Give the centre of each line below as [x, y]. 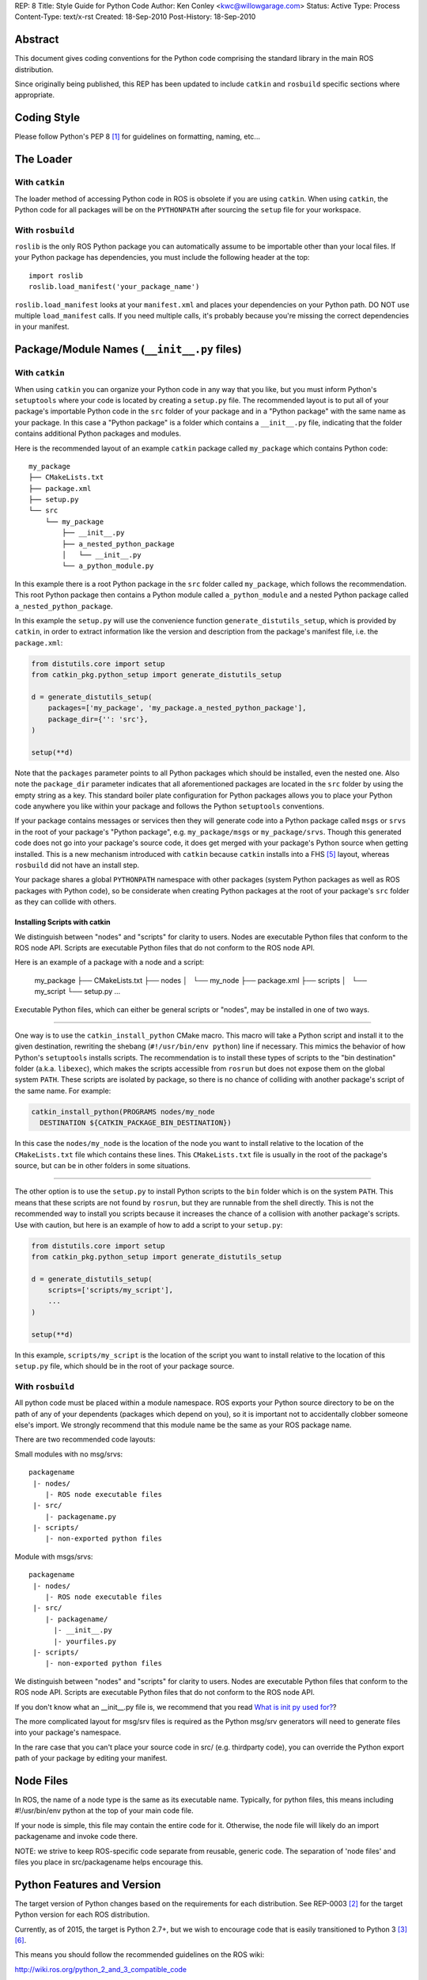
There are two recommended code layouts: [85, 1439]
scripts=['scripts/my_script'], [111, 1290]
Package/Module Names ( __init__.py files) [128, 350]
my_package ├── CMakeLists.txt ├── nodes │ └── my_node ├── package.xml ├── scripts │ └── [201, 980]
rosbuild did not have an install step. [77, 865]
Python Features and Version [88, 1885]
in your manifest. [42, 327]
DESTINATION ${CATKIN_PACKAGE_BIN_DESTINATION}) [136, 1123]
